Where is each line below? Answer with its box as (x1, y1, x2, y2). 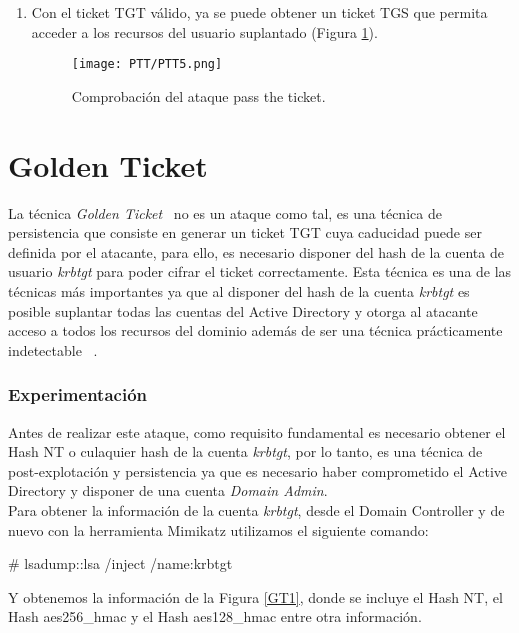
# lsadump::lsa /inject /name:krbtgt (8, 553, 233, 574)
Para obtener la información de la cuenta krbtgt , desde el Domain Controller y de (8, 499, 505, 520)
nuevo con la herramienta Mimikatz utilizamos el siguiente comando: (8, 519, 429, 540)
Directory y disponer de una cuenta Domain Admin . (8, 480, 328, 501)
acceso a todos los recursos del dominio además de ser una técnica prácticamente (8, 320, 503, 341)
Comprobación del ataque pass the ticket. (71, 85, 326, 106)
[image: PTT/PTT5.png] (71, 57, 223, 72)
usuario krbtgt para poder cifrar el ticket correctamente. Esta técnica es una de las (8, 261, 512, 282)
